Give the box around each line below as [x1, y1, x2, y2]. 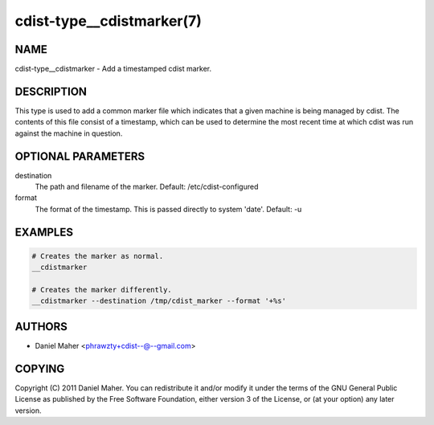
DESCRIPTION [14, 84, 88, 98]
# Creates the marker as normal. [31, 251, 164, 260]
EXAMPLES [14, 225, 74, 239]
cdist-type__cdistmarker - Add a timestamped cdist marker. [14, 64, 212, 74]
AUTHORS [14, 320, 68, 333]
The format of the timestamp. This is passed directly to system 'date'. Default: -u [35, 204, 302, 214]
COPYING [14, 362, 65, 375]
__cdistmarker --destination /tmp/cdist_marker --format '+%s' [31, 296, 287, 305]
